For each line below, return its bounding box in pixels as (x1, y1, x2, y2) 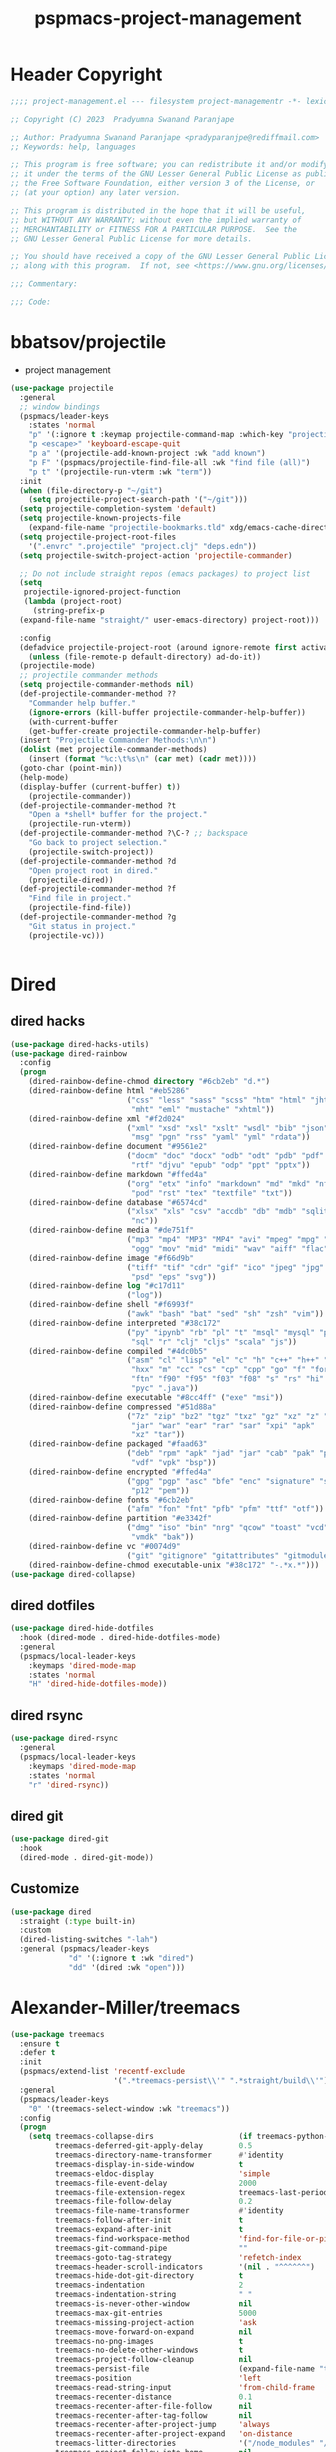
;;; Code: (10, 297, 52, 307)
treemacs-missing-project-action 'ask (54, 2317, 257, 2327)
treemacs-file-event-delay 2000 (54, 2178, 257, 2188)
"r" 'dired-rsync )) (28, 1780, 110, 1790)
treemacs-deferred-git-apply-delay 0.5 (54, 2141, 253, 2151)
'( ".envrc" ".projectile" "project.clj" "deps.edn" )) (28, 541, 257, 551)
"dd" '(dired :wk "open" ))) (68, 1962, 186, 1972)
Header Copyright (10, 63, 163, 86)
